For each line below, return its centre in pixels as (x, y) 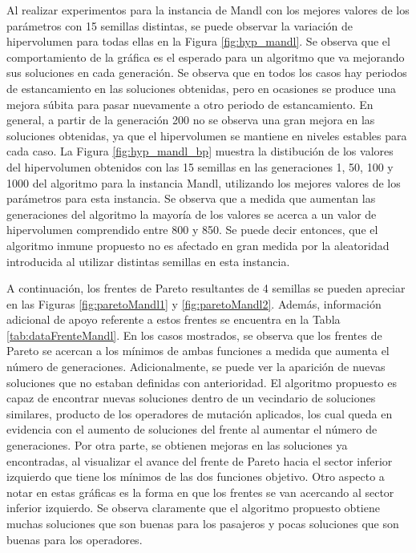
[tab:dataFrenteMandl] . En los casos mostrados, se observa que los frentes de (194, 335)
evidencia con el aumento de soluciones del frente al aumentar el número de (192, 429)
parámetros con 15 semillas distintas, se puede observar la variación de (180, 25)
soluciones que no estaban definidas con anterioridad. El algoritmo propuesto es (202, 382)
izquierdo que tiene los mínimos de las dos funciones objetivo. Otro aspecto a (196, 476)
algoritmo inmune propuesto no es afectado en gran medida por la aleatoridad (198, 245)
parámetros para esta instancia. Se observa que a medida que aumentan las (191, 198)
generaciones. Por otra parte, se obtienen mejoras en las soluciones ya (177, 445)
